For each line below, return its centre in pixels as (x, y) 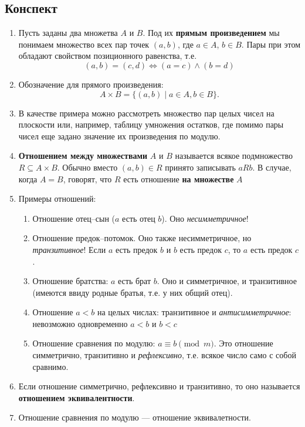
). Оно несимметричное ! (205, 218)
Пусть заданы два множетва (68, 33)
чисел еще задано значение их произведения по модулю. (119, 136)
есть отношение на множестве (179, 179)
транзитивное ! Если (69, 249)
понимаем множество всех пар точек (84, 44)
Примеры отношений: (57, 199)
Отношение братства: (70, 281)
